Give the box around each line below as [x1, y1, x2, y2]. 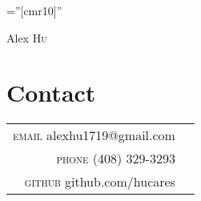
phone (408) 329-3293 [56, 149, 175, 168]
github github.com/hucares [24, 172, 175, 191]
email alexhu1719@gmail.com [13, 126, 175, 145]
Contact [6, 76, 96, 109]
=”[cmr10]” [6, 2, 62, 18]
